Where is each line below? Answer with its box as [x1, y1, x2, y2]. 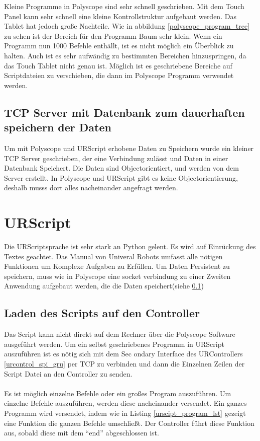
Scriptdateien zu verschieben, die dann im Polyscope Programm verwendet [4, 70, 234, 81]
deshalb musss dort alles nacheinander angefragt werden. [4, 182, 178, 193]
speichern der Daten [4, 119, 111, 135]
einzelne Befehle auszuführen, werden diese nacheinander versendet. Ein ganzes [4, 398, 247, 408]
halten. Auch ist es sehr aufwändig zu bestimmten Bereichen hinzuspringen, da [4, 50, 246, 60]
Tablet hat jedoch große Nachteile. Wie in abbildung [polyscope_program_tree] [4, 21, 250, 31]
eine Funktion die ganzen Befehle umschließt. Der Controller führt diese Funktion [4, 417, 254, 428]
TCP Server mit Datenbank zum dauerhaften [4, 104, 245, 120]
